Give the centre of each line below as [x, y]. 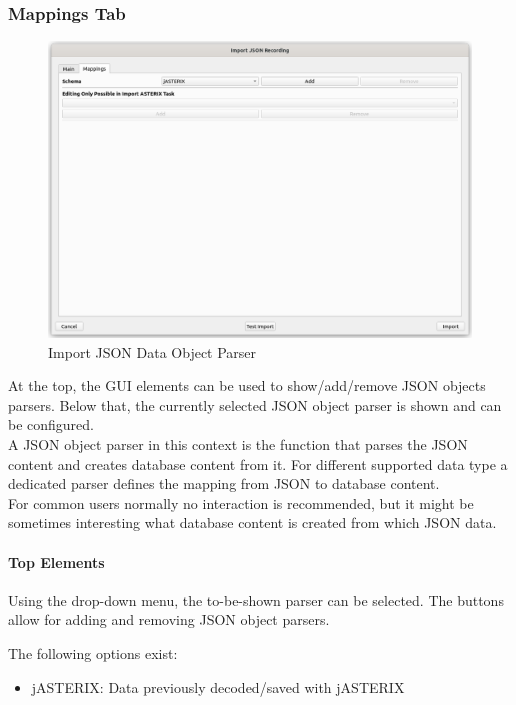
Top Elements [56, 561]
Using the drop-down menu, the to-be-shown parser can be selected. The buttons [256, 599]
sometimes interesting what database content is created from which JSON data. [252, 522]
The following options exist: [93, 653]
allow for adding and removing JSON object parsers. [169, 619]
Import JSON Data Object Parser [152, 351]
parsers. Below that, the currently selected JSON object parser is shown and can [255, 404]
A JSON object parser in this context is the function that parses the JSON [238, 444]
